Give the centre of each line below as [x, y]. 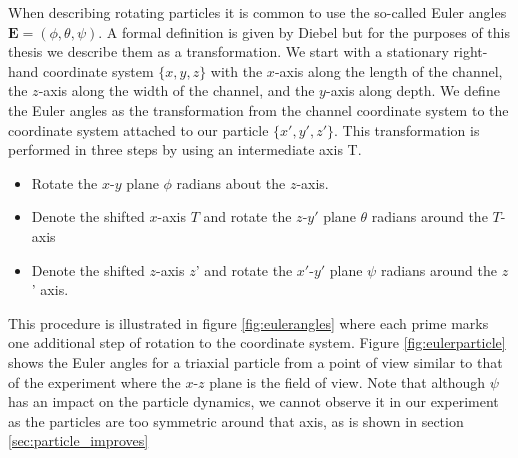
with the [236, 70]
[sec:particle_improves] [78, 440]
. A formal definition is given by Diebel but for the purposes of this [304, 31]
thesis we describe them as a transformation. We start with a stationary [228, 51]
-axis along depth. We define [412, 90]
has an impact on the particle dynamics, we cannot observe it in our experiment [253, 401]
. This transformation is [407, 129]
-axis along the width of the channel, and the [176, 90]
